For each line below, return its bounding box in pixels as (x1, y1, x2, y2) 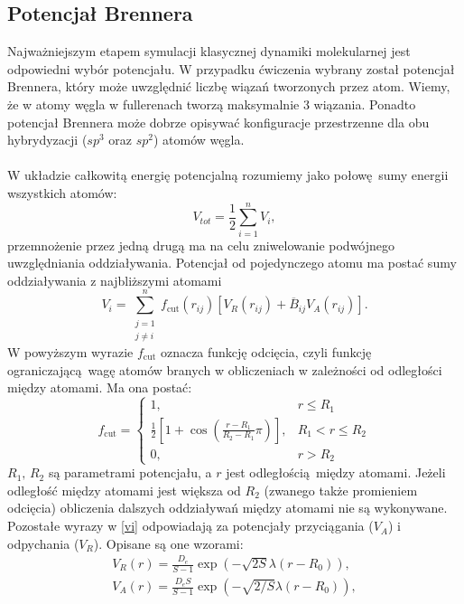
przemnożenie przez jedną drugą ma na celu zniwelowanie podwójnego (7, 235, 395, 254)
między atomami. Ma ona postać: (7, 378, 192, 397)
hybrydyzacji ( (7, 130, 88, 149)
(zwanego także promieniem (264, 480, 418, 499)
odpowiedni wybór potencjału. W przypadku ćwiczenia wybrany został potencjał (7, 59, 455, 78)
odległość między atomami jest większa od (7, 480, 241, 499)
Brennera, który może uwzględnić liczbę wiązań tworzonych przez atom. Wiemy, (7, 77, 450, 96)
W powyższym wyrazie (7, 343, 134, 362)
